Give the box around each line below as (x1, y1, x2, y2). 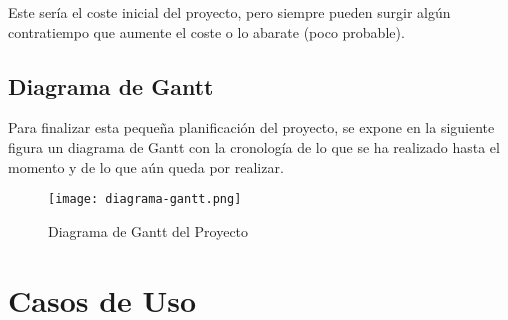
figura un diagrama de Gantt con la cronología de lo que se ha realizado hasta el (8, 136, 500, 157)
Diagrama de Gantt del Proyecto (48, 220, 249, 241)
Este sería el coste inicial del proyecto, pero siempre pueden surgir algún (8, 2, 451, 22)
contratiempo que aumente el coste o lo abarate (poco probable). (8, 21, 405, 42)
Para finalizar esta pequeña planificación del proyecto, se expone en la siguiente (8, 117, 495, 138)
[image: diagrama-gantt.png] (48, 192, 242, 207)
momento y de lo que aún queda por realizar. (8, 156, 284, 177)
